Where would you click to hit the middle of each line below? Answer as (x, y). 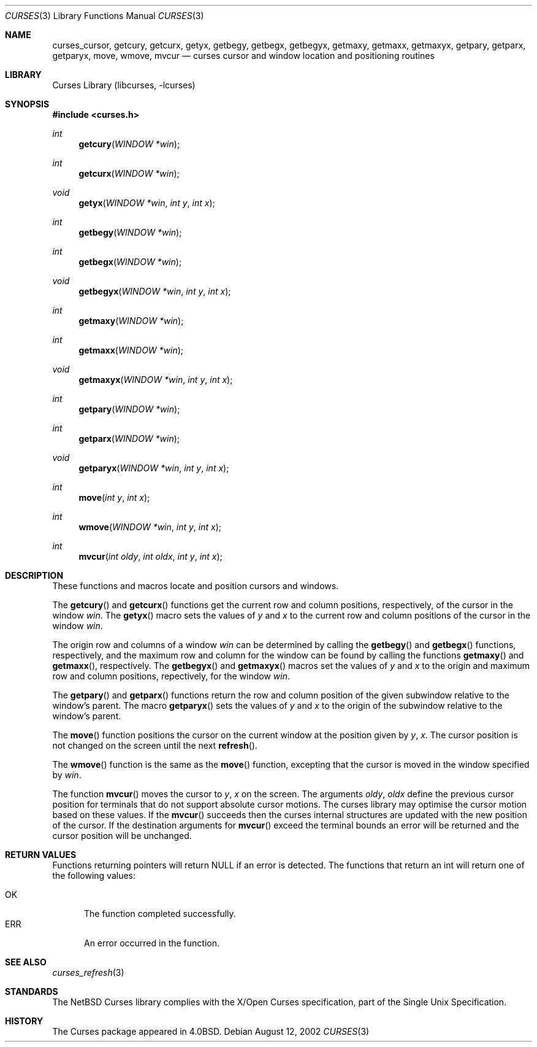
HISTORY (24, 1021)
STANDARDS (32, 991)
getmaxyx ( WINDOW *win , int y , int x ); (156, 380)
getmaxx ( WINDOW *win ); (131, 350)
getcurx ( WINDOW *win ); (129, 173)
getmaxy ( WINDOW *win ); (131, 321)
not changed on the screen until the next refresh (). (155, 745)
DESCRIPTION (34, 575)
